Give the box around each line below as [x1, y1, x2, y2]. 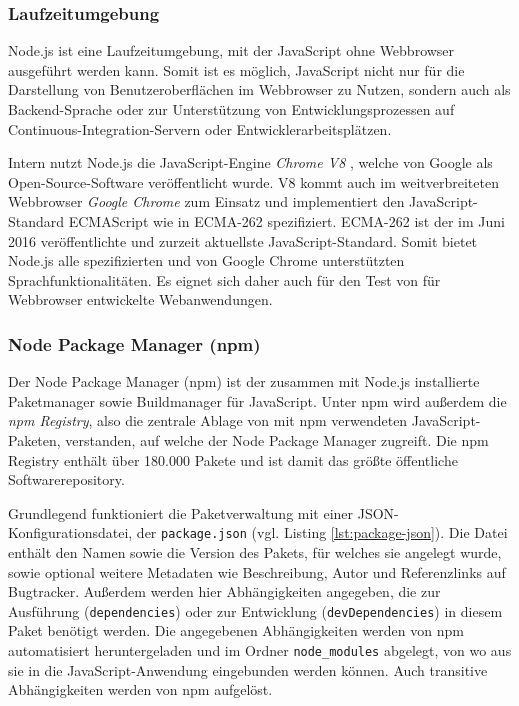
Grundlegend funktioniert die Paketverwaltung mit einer [8, 502, 354, 523]
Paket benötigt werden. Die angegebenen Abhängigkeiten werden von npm [8, 620, 464, 641]
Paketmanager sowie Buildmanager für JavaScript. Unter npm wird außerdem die [8, 390, 507, 411]
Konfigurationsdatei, [8, 522, 133, 543]
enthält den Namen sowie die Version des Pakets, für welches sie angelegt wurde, [8, 541, 502, 562]
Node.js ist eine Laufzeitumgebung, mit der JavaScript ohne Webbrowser [8, 40, 455, 61]
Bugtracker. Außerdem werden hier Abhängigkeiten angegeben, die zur [8, 581, 441, 602]
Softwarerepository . [8, 469, 125, 490]
